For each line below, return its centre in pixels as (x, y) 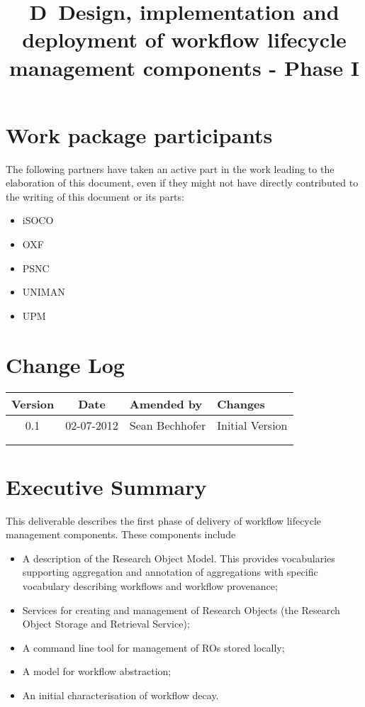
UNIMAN (44, 292)
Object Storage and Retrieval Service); (106, 624)
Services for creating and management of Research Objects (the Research (181, 609)
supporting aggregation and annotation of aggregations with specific (170, 572)
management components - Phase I (184, 67)
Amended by (166, 403)
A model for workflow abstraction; (97, 671)
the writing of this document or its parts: (95, 196)
